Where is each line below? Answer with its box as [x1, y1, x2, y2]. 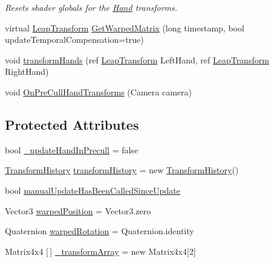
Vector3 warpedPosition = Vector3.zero [5, 204, 151, 217]
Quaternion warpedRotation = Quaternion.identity [5, 225, 194, 237]
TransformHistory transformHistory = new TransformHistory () [5, 164, 239, 176]
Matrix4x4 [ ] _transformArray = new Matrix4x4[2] [5, 244, 196, 257]
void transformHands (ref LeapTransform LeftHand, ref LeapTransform [5, 53, 269, 66]
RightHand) [5, 65, 49, 78]
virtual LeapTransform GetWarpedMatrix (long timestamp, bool [5, 21, 244, 34]
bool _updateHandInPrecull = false [5, 143, 139, 156]
